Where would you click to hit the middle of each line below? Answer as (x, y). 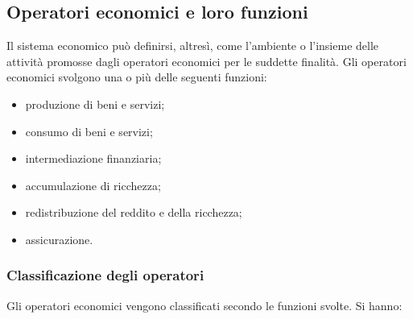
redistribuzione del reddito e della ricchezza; (134, 212)
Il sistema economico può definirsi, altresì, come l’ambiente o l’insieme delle (193, 46)
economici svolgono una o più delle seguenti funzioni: (137, 77)
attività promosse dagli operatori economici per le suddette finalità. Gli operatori (206, 61)
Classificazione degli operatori (105, 275)
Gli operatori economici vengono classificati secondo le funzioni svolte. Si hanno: (204, 305)
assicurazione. (59, 239)
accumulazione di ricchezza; (93, 185)
